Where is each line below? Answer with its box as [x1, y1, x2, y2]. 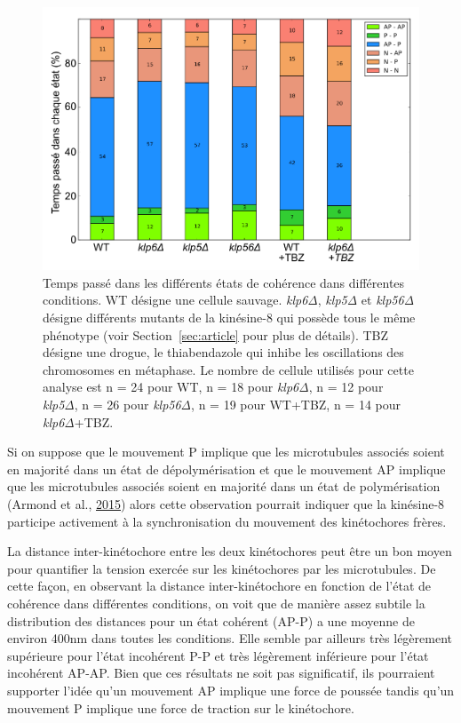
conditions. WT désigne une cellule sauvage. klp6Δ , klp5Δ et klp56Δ [43, 290, 415, 309]
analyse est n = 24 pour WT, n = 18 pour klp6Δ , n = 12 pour [43, 377, 384, 396]
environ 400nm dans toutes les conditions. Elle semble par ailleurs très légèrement [7, 629, 453, 648]
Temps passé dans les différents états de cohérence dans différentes [43, 273, 405, 291]
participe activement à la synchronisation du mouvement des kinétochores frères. [7, 512, 447, 530]
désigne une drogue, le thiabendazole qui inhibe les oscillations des [43, 343, 404, 361]
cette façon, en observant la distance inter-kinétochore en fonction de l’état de [7, 576, 432, 595]
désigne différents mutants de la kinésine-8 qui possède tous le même [43, 308, 416, 327]
